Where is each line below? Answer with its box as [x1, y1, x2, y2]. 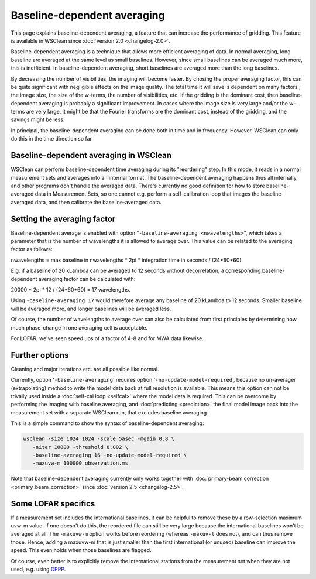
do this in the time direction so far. [11, 135, 94, 142]
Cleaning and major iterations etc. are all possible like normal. [11, 365, 159, 372]
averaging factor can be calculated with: [38, 275, 136, 282]
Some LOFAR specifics [11, 498, 95, 509]
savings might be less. [11, 116, 65, 123]
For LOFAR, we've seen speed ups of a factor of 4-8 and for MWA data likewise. [11, 334, 204, 342]
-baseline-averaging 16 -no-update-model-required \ [32, 451, 187, 458]
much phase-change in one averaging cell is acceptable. [11, 324, 148, 331]
